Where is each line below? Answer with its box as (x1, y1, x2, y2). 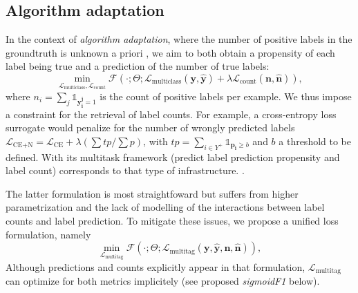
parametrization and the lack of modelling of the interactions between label (6, 200, 325, 214)
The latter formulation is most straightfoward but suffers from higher (6, 186, 299, 200)
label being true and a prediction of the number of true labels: (6, 59, 270, 73)
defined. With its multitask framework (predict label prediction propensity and (6, 149, 340, 164)
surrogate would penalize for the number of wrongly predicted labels (6, 120, 295, 135)
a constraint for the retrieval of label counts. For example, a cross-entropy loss (6, 106, 337, 121)
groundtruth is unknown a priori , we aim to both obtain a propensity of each (6, 45, 335, 59)
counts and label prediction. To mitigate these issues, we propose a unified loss (6, 213, 339, 227)
